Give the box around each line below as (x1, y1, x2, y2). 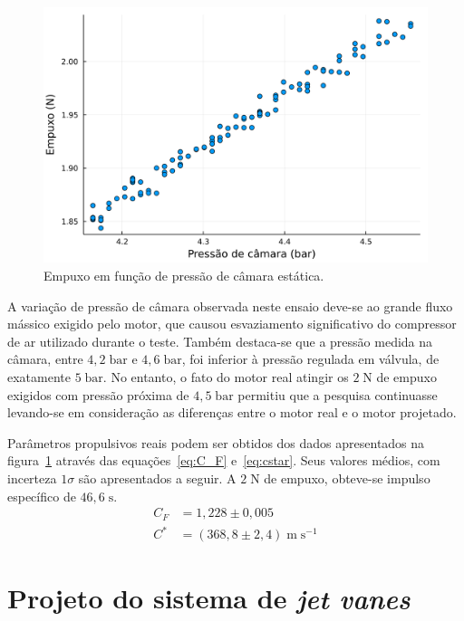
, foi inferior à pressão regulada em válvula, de (181, 349, 440, 368)
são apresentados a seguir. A (78, 468, 237, 487)
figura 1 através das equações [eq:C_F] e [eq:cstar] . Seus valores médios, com (7, 451, 440, 470)
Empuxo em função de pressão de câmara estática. (43, 265, 324, 284)
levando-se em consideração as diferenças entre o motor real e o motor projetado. (7, 403, 457, 422)
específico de (7, 486, 76, 505)
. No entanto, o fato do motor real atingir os (102, 367, 349, 386)
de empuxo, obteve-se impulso (264, 468, 430, 487)
